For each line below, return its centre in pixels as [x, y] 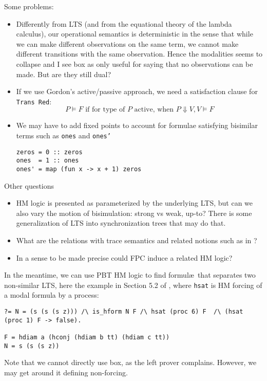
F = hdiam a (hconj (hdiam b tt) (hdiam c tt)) [87, 337]
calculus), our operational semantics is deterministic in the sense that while [135, 34]
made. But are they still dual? [64, 74]
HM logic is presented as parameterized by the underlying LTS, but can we [135, 203]
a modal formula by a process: [52, 295]
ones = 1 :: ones [47, 161]
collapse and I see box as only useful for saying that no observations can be [135, 63]
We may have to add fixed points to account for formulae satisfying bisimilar [137, 125]
